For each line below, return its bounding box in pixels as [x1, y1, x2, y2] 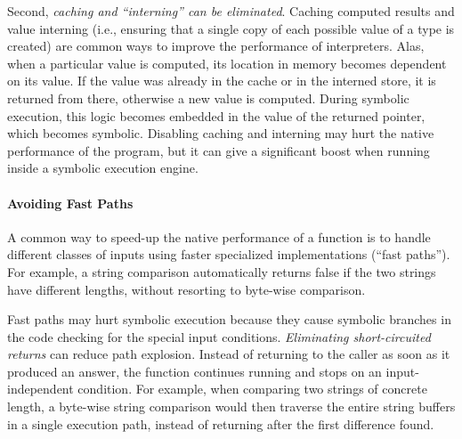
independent [7, 379, 74, 398]
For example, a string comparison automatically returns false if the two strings [7, 262, 436, 280]
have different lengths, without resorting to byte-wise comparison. [7, 280, 366, 298]
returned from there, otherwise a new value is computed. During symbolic [7, 88, 409, 107]
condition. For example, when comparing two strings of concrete [77, 379, 427, 398]
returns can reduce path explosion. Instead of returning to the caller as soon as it [7, 345, 450, 363]
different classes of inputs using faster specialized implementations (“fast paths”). [7, 245, 450, 264]
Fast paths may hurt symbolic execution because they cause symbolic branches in [7, 310, 451, 329]
